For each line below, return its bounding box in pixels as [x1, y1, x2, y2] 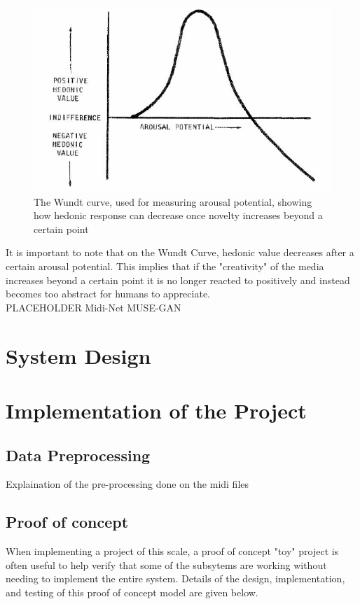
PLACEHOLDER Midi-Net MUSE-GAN [6, 300, 181, 314]
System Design [6, 341, 151, 370]
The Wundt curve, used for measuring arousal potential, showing [34, 194, 312, 209]
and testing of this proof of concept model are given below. [6, 584, 258, 599]
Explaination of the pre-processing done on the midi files [6, 477, 249, 491]
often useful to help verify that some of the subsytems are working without [6, 557, 327, 572]
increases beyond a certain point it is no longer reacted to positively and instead [6, 272, 350, 287]
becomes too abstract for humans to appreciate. [6, 286, 210, 301]
